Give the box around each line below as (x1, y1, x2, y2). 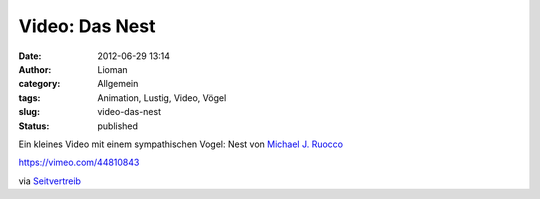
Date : (18, 50, 42, 62)
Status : (18, 120, 50, 132)
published (97, 120, 139, 132)
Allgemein (97, 78, 139, 90)
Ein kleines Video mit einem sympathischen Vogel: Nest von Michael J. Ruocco (18, 138, 344, 150)
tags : (18, 91, 41, 104)
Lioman (97, 63, 129, 75)
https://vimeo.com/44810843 (18, 156, 140, 169)
